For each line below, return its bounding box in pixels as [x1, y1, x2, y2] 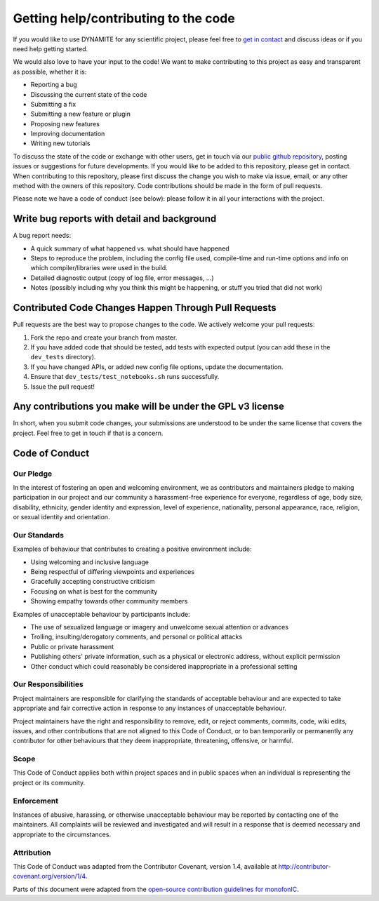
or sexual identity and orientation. [13, 513, 110, 521]
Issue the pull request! [30, 382, 95, 391]
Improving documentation [30, 130, 105, 138]
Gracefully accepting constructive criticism [30, 578, 155, 586]
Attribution [13, 848, 51, 857]
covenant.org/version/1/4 [13, 872, 86, 881]
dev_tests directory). [30, 353, 96, 361]
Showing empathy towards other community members [30, 597, 188, 606]
